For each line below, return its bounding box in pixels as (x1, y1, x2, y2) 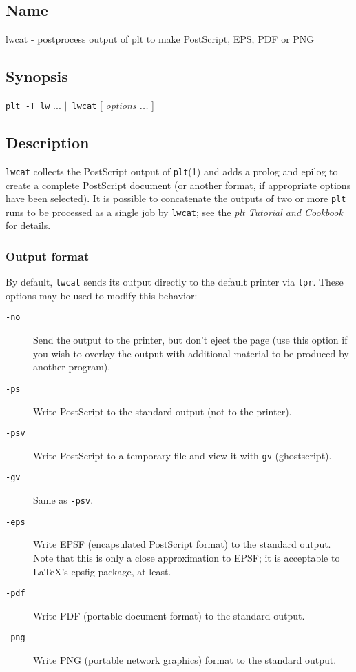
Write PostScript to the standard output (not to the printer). (33, 404, 292, 418)
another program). (33, 359, 111, 374)
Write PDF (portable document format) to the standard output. (33, 608, 305, 622)
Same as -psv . (33, 493, 94, 507)
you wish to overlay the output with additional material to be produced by (33, 346, 349, 360)
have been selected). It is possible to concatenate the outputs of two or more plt (6, 191, 346, 206)
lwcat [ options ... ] (72, 98, 154, 112)
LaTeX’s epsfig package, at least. (33, 564, 171, 578)
